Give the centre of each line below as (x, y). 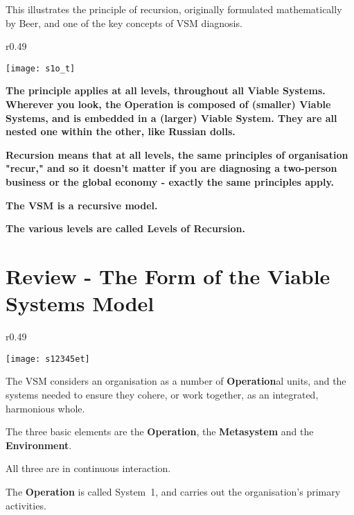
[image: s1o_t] (41, 68)
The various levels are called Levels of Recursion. (125, 228)
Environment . (39, 445)
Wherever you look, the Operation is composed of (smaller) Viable (168, 104)
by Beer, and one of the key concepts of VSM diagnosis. (124, 23)
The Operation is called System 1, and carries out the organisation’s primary (173, 491)
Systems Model (80, 303)
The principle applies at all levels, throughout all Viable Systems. (166, 90)
